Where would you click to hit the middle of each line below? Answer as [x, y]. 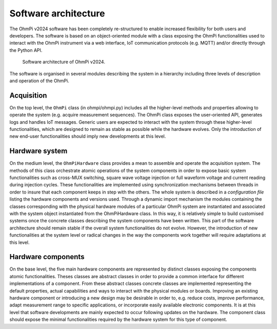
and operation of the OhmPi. [39, 81]
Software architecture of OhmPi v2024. [64, 62]
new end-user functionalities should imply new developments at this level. [88, 137]
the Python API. [26, 50]
